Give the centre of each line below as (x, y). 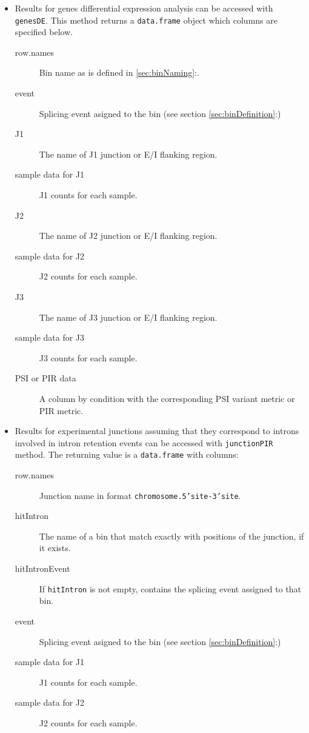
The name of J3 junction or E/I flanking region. (128, 317)
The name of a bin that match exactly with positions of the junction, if (171, 536)
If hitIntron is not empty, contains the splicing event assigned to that (170, 588)
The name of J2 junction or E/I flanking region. (128, 236)
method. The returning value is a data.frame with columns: (127, 454)
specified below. (44, 32)
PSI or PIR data (45, 378)
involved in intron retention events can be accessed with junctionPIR (144, 442)
